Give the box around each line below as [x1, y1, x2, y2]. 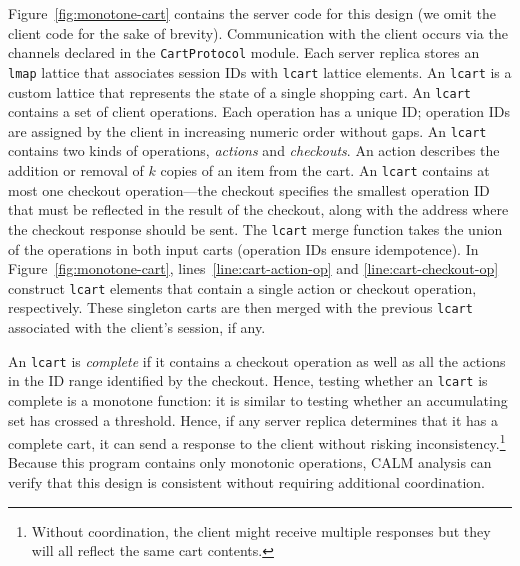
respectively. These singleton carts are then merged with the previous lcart [8, 297, 473, 318]
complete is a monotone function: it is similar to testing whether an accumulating [8, 389, 508, 410]
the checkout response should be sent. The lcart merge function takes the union [8, 218, 503, 239]
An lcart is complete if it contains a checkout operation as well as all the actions [8, 350, 506, 371]
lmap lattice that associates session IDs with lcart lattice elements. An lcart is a [8, 61, 512, 82]
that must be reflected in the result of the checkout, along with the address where [8, 199, 509, 220]
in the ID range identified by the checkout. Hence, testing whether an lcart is [8, 370, 488, 391]
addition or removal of [8, 160, 144, 180]
